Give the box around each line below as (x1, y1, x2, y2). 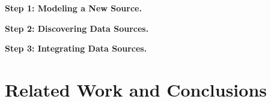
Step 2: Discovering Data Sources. (5, 22, 149, 34)
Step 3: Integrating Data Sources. (5, 42, 147, 55)
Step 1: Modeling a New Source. (5, 2, 142, 14)
